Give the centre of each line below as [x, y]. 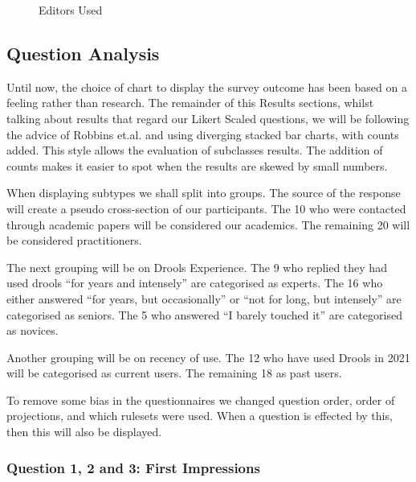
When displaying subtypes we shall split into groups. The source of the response [204, 193]
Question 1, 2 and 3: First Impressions [133, 467]
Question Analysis [83, 53]
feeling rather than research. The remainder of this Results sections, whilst [190, 103]
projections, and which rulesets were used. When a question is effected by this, [200, 416]
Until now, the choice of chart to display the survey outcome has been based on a [207, 87]
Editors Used [71, 10]
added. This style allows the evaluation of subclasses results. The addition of [195, 150]
